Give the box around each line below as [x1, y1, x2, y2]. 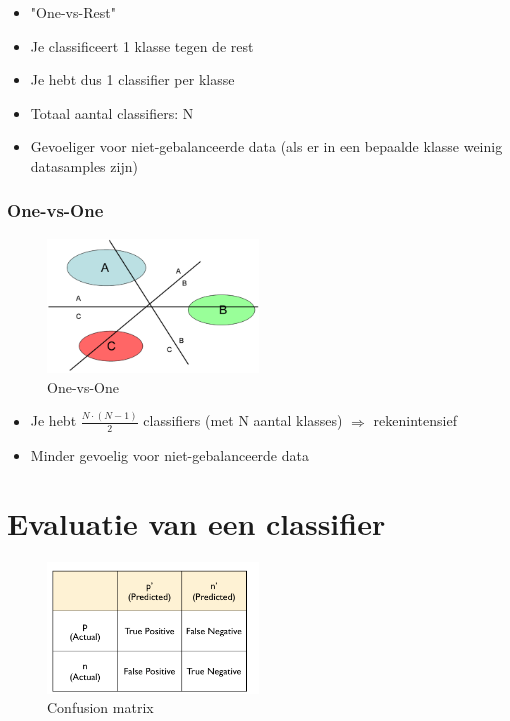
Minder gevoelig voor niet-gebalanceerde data [30, 444, 309, 465]
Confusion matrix [47, 697, 154, 718]
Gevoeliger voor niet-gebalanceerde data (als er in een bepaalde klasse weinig [30, 136, 503, 157]
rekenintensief [373, 410, 457, 431]
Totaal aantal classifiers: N [30, 102, 194, 123]
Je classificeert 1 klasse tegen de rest [30, 35, 254, 56]
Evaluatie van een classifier [7, 503, 386, 544]
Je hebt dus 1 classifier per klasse [30, 69, 235, 90]
